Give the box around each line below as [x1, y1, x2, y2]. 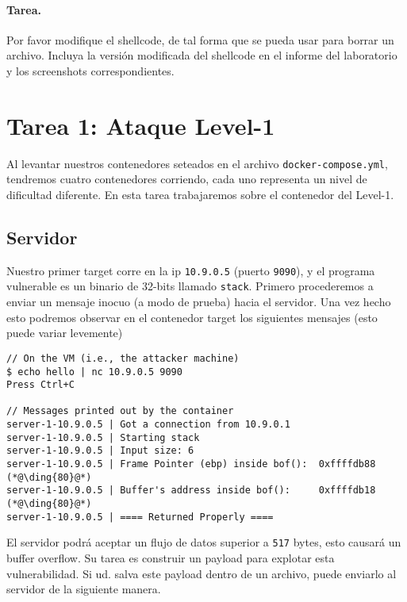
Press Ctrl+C [6, 379, 75, 391]
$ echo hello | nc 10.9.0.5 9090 [6, 366, 182, 378]
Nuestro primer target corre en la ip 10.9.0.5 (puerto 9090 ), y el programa [6, 262, 375, 278]
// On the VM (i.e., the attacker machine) [6, 352, 240, 364]
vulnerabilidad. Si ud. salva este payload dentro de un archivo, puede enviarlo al [6, 565, 397, 581]
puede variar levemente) [6, 324, 123, 341]
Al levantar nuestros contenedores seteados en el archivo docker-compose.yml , [6, 155, 388, 171]
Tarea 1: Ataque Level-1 [6, 109, 275, 141]
